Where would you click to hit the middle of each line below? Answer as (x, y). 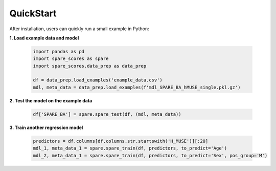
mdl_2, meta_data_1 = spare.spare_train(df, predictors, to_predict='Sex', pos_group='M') (150, 155)
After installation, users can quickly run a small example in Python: (79, 29)
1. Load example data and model (44, 38)
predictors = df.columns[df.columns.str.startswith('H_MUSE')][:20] (121, 141)
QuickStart (33, 13)
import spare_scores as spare (71, 59)
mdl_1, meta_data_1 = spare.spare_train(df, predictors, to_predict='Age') (130, 148)
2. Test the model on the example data (51, 100)
